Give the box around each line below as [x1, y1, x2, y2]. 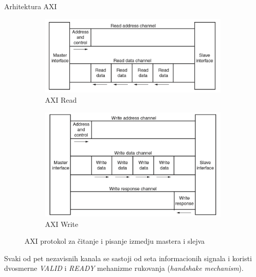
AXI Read [45, 95, 77, 105]
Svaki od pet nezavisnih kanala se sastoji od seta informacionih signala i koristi [4, 252, 252, 263]
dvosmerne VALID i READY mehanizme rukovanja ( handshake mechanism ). [4, 263, 244, 273]
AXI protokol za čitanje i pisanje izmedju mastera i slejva [25, 236, 205, 246]
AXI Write [45, 218, 78, 229]
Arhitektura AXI [4, 1, 57, 11]
